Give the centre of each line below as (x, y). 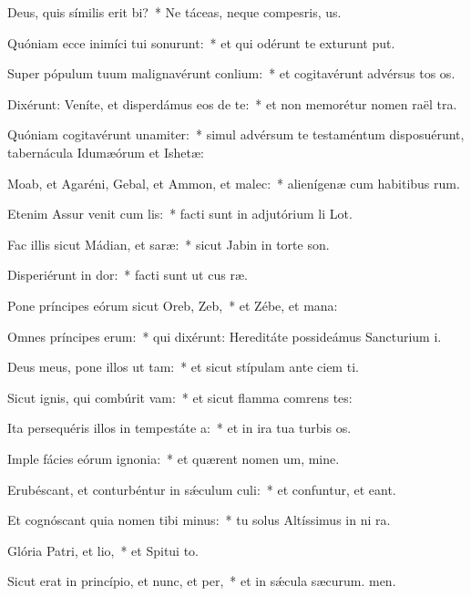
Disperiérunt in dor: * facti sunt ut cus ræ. (128, 275)
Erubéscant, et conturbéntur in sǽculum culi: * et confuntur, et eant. (202, 489)
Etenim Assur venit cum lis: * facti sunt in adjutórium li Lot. (180, 214)
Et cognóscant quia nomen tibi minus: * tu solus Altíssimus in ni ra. (199, 520)
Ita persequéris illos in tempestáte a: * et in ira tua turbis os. (179, 428)
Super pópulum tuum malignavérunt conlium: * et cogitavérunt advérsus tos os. (231, 73)
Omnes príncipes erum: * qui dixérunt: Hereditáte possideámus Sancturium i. (225, 336)
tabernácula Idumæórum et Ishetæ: (106, 152)
